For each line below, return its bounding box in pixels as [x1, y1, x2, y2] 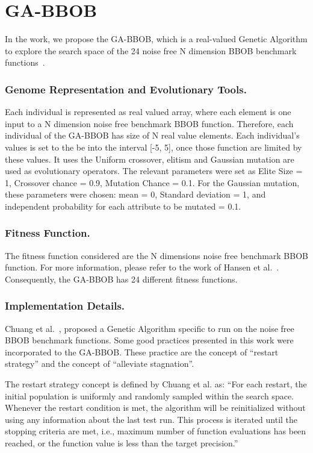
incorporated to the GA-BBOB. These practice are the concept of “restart [5, 345, 279, 358]
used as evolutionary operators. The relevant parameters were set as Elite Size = [5, 164, 303, 177]
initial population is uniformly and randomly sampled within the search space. [5, 389, 294, 402]
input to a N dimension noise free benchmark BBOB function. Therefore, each [5, 117, 294, 130]
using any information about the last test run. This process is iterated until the [5, 413, 298, 425]
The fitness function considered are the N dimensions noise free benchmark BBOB [5, 249, 308, 261]
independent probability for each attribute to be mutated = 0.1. [5, 199, 241, 212]
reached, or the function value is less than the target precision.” [5, 437, 238, 449]
